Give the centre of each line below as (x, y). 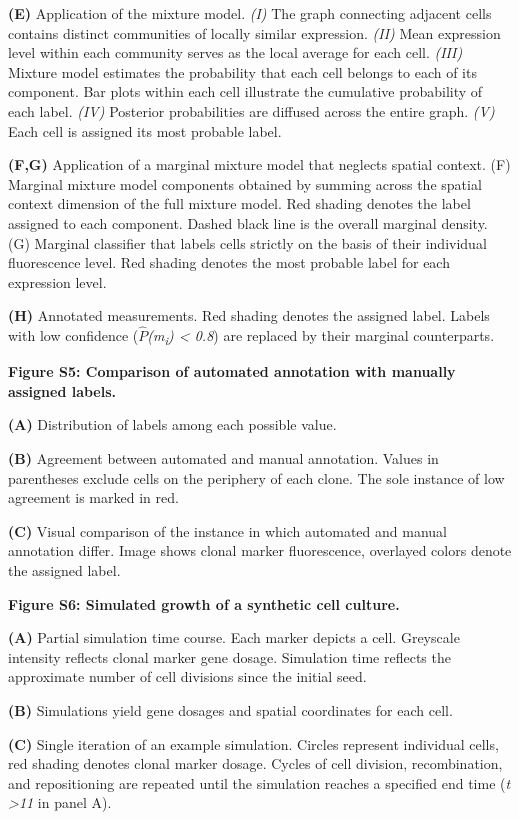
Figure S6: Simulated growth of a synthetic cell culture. (204, 603)
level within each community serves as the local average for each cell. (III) (235, 52)
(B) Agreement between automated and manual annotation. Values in (223, 458)
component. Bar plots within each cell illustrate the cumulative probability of (245, 91)
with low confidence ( (73, 335)
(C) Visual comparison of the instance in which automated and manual (227, 530)
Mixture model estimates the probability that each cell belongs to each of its (242, 71)
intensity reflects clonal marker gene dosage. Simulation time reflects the (229, 656)
